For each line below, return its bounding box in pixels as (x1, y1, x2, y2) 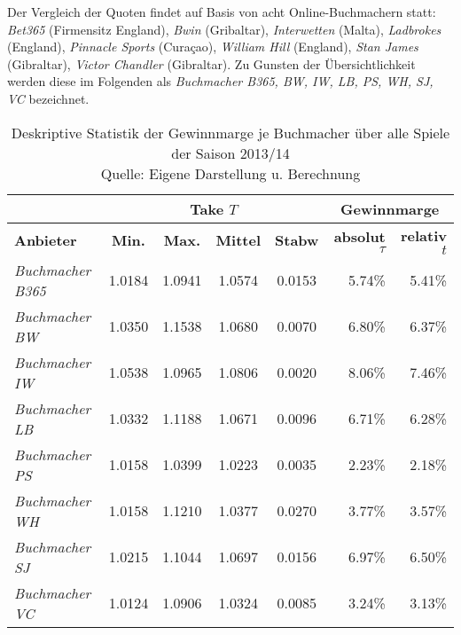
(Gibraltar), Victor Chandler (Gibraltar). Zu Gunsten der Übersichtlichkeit (7, 54, 416, 73)
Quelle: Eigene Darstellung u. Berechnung (100, 162, 361, 184)
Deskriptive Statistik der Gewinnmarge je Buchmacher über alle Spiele (11, 122, 450, 143)
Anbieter (14, 229, 77, 250)
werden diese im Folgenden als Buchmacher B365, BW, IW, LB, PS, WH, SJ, (7, 72, 434, 90)
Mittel (215, 229, 262, 250)
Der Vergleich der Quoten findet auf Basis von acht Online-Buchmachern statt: (7, 3, 436, 20)
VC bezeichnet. (7, 89, 90, 107)
